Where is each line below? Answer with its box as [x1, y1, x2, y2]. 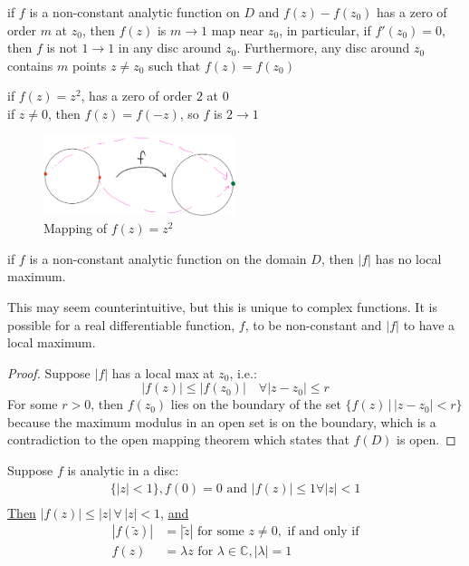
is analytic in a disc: [67, 461, 179, 480]
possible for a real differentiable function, [7, 315, 235, 334]
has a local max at [111, 363, 215, 382]
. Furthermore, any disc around [236, 38, 410, 57]
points [72, 55, 107, 74]
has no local [375, 249, 442, 268]
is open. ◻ [397, 430, 456, 449]
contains [7, 55, 53, 74]
